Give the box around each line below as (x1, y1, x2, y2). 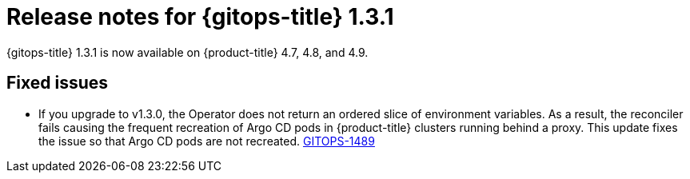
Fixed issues (6, 73, 109, 93)
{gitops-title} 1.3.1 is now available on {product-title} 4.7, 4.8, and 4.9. (6, 45, 369, 59)
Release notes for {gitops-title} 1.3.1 (6, 3, 394, 30)
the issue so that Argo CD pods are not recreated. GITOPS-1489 (38, 133, 375, 148)
